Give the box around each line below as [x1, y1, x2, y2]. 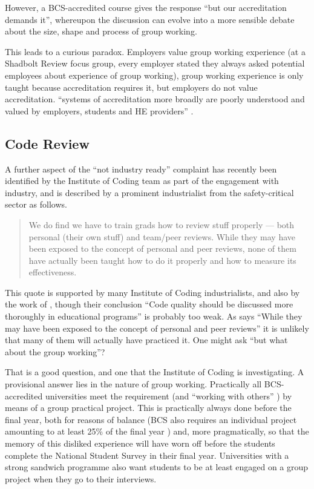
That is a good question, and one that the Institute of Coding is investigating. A [5, 366, 304, 378]
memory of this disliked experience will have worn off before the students [5, 437, 275, 450]
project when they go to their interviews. [5, 472, 157, 485]
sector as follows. [5, 198, 67, 211]
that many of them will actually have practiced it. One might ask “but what [5, 333, 288, 346]
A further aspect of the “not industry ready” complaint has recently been [5, 162, 277, 175]
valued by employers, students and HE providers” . [5, 104, 194, 117]
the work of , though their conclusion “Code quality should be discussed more [5, 298, 293, 310]
